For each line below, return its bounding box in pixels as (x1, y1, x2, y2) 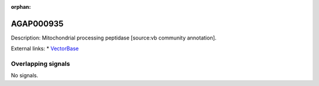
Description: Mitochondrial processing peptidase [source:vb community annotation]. (11, 34, 217, 41)
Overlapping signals (11, 59, 70, 68)
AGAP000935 (11, 18, 64, 29)
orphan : (11, 4, 31, 10)
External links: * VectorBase (11, 45, 79, 52)
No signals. (11, 72, 38, 79)
